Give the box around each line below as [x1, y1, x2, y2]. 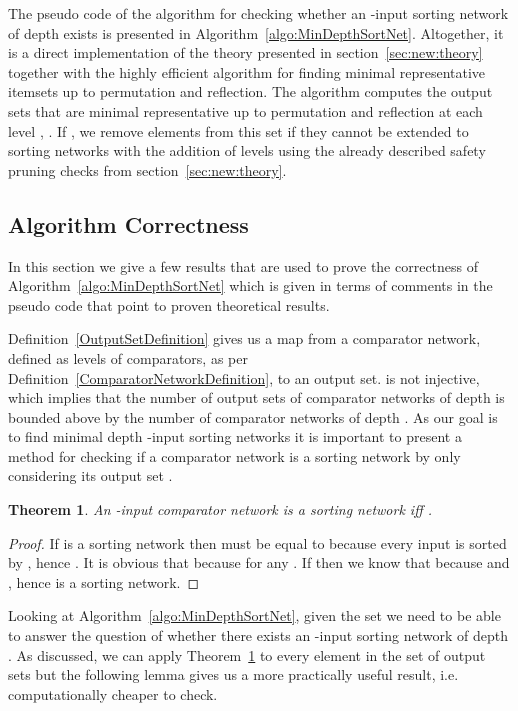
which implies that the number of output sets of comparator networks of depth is [8, 387, 505, 408]
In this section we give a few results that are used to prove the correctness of [8, 255, 479, 276]
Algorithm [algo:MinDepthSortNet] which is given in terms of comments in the [8, 275, 493, 296]
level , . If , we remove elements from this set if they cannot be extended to [8, 120, 469, 141]
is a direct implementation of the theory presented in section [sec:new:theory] [8, 42, 483, 63]
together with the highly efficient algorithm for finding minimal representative [8, 61, 486, 82]
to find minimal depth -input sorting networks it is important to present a [8, 426, 462, 447]
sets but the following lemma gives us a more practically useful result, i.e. [8, 664, 459, 685]
